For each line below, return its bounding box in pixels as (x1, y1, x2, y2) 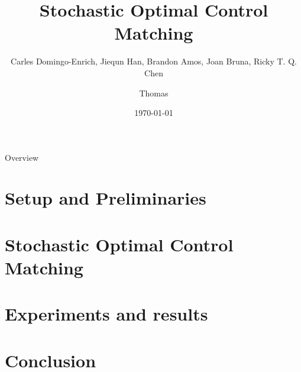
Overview (5, 151, 39, 163)
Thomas (139, 86, 169, 99)
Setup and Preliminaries (5, 186, 206, 210)
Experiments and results (5, 302, 208, 326)
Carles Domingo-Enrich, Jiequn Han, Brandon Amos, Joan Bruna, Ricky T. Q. (11, 55, 297, 67)
